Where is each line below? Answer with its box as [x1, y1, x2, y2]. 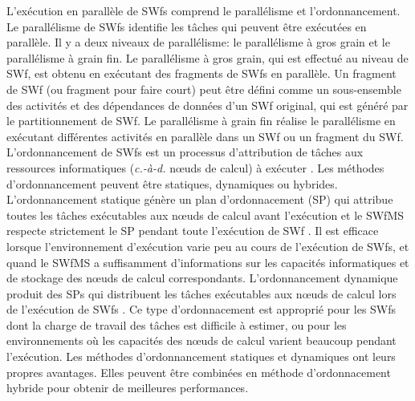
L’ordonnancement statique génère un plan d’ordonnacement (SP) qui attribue [6, 191, 393, 208]
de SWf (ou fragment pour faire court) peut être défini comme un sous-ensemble [6, 80, 401, 97]
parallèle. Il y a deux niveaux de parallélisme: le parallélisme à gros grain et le [6, 34, 390, 51]
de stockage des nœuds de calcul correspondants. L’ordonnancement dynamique [6, 269, 398, 286]
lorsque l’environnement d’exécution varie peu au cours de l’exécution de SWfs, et [6, 237, 409, 254]
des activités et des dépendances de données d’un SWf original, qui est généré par [6, 96, 409, 113]
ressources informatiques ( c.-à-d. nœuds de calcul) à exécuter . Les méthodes [6, 159, 384, 176]
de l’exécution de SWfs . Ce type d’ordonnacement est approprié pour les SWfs [6, 301, 397, 318]
